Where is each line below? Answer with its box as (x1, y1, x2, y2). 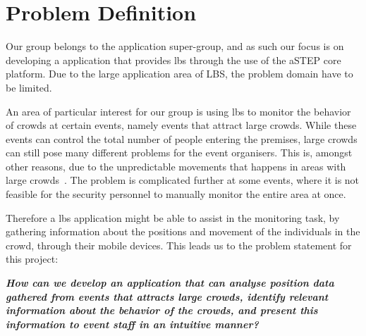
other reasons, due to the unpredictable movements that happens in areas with (6, 158, 346, 173)
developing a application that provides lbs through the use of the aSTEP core (6, 52, 341, 67)
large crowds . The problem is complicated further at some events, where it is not (6, 173, 360, 187)
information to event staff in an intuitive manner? (6, 316, 259, 331)
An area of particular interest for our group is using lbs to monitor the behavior (6, 104, 351, 118)
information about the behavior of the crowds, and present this (6, 303, 318, 318)
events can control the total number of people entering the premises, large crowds (6, 131, 358, 146)
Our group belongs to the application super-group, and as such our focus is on (6, 39, 344, 54)
